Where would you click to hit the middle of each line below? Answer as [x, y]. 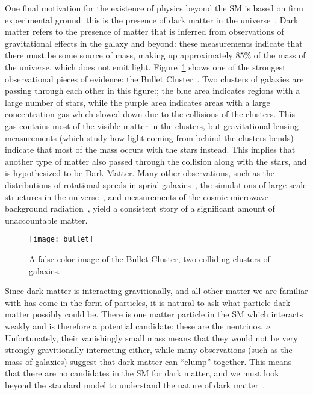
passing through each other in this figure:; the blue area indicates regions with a [153, 90]
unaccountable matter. [46, 220]
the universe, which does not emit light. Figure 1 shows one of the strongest [145, 66]
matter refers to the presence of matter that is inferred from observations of [144, 32]
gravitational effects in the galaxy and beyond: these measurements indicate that [154, 43]
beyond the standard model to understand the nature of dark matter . [135, 384]
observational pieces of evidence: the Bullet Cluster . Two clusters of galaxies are [154, 78]
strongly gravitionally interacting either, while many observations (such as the [149, 350]
